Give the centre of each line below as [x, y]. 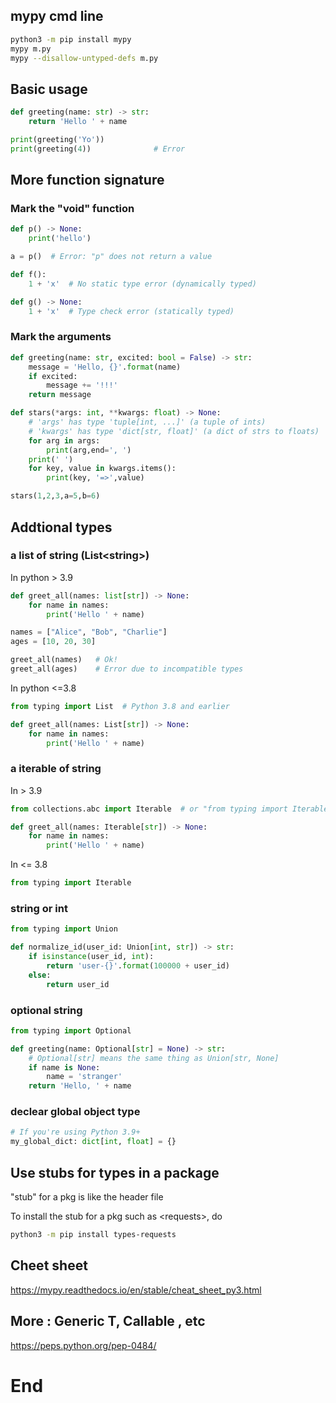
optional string [46, 1010]
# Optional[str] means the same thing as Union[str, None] [154, 1058]
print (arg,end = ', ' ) [89, 450]
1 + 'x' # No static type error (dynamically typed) [142, 284]
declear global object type [75, 1112]
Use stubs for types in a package [115, 1172]
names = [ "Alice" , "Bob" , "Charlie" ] [89, 632]
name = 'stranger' [84, 1077]
